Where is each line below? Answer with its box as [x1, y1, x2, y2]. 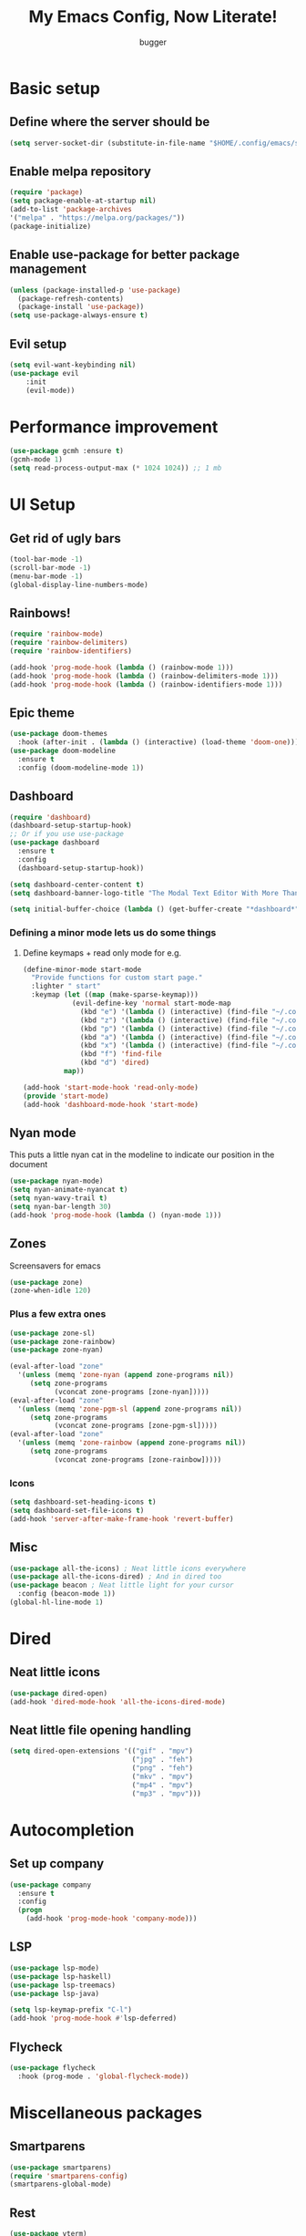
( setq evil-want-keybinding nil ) [9, 360, 137, 369]
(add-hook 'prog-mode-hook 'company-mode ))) [25, 1914, 198, 1923]
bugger [139, 36, 167, 47]
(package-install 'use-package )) [17, 303, 145, 312]
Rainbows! [9, 605, 71, 621]
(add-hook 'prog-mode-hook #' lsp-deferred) [9, 2013, 178, 2024]
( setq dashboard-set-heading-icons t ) [9, 1497, 157, 1506]
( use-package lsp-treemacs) [9, 1981, 117, 1990]
